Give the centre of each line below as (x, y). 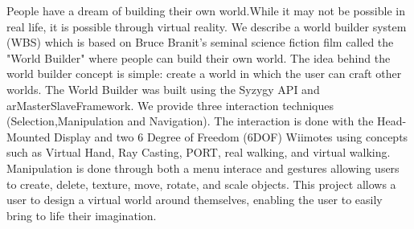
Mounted (29, 136)
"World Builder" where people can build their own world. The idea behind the (199, 57)
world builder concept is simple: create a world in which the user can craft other (204, 74)
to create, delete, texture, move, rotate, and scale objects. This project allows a (201, 184)
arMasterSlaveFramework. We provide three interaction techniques (170, 105)
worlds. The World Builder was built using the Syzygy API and (163, 89)
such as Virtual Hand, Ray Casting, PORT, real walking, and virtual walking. (199, 152)
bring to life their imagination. (82, 215)
